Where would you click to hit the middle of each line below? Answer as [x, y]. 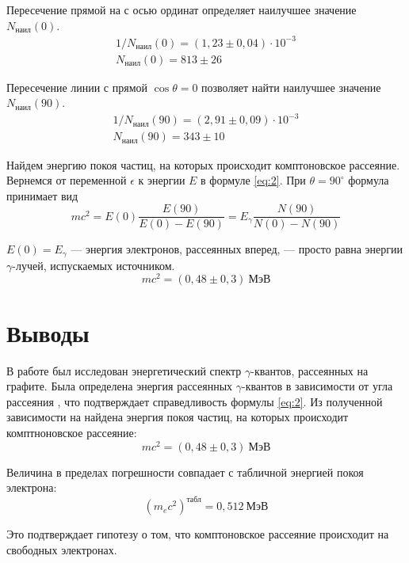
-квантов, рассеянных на [310, 370]
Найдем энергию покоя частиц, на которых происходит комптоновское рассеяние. [203, 164]
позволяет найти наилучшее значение [291, 87]
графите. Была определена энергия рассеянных [120, 386]
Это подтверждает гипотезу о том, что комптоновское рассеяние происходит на [198, 534]
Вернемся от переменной [67, 180]
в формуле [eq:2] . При [253, 180]
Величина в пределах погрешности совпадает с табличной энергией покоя [185, 472]
